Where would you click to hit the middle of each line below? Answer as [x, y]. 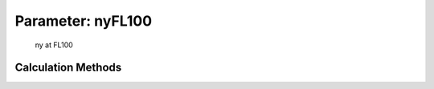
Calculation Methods [68, 68]
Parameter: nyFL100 [84, 21]
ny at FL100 [54, 45]
